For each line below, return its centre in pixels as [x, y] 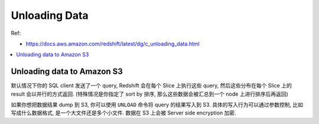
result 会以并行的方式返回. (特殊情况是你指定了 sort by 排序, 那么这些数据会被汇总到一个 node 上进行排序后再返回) [150, 94]
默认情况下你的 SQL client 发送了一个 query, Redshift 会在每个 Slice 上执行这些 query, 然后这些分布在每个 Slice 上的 [151, 86]
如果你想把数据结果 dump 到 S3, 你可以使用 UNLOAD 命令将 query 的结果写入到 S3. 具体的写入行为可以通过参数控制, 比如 [157, 105]
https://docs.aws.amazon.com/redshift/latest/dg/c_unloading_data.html [113, 44]
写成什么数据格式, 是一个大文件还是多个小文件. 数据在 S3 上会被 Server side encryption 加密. [123, 113]
